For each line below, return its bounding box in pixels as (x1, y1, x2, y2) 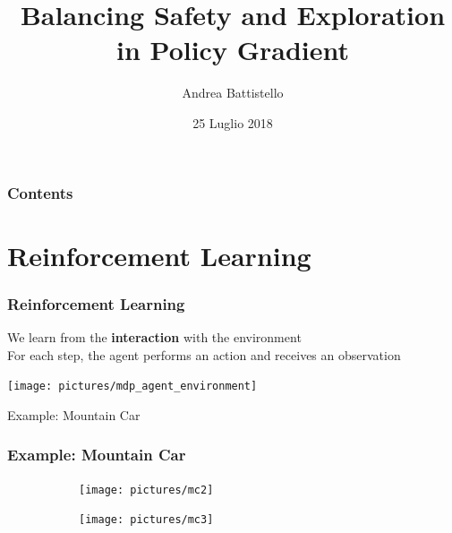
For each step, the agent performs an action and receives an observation (7, 345, 401, 364)
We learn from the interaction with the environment (7, 328, 302, 347)
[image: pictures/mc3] (79, 513, 214, 527)
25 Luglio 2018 (192, 113, 273, 132)
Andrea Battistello (182, 83, 284, 102)
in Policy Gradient (116, 31, 349, 68)
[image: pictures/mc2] (79, 483, 214, 496)
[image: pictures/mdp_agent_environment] (7, 380, 258, 393)
